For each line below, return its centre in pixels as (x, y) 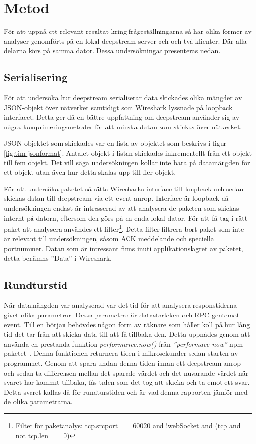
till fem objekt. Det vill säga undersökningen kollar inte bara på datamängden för (127, 162)
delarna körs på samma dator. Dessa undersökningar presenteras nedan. (112, 50)
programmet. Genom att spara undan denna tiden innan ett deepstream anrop (123, 363)
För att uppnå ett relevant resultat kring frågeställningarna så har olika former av (128, 31)
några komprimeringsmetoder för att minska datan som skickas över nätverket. (123, 126)
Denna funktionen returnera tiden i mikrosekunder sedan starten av (136, 353)
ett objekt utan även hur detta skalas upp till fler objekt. (90, 172)
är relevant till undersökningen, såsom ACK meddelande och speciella (109, 238)
